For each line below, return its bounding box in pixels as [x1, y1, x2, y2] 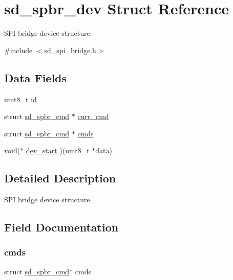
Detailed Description [4, 170, 116, 186]
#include [4, 44, 33, 55]
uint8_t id [4, 94, 37, 104]
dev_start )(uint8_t [26, 145, 90, 156]
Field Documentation [4, 219, 119, 235]
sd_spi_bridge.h [44, 44, 96, 55]
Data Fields [4, 69, 67, 85]
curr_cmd [77, 111, 109, 122]
